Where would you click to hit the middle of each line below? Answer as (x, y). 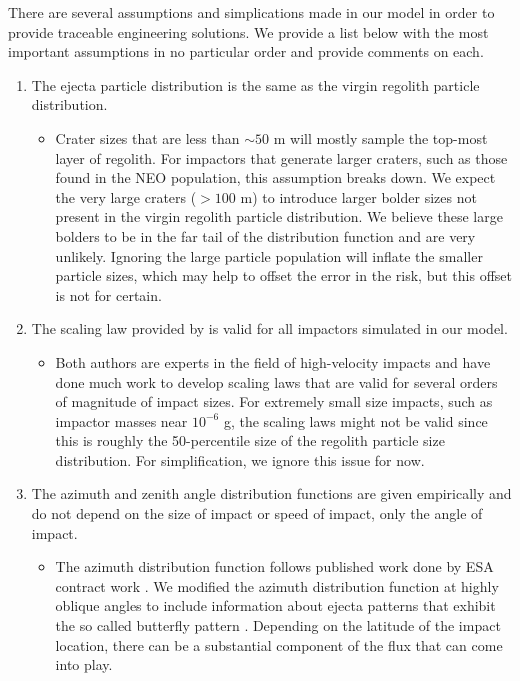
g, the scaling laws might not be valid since (355, 420)
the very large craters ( (126, 196)
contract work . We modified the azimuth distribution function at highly (277, 585)
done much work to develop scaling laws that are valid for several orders (276, 381)
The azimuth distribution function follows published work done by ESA (274, 566)
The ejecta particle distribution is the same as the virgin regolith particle (255, 84)
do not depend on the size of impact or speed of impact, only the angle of (257, 513)
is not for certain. (108, 294)
